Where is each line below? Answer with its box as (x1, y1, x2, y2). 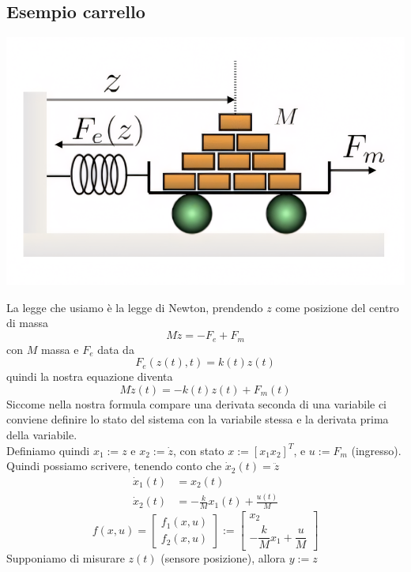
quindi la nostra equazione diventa (6, 368, 173, 385)
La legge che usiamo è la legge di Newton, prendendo (6, 299, 263, 315)
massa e (40, 341, 79, 357)
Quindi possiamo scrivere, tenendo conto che (6, 457, 222, 474)
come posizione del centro (275, 299, 399, 315)
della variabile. (6, 426, 77, 442)
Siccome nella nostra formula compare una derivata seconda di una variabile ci (6, 395, 387, 412)
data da (97, 341, 134, 357)
